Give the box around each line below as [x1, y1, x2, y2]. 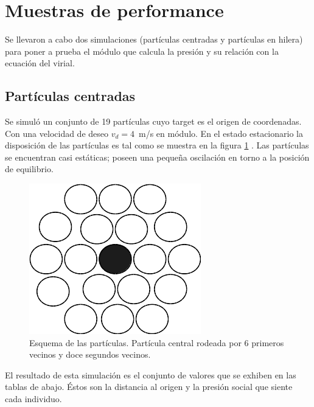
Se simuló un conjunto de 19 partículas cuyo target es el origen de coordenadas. [5, 115, 302, 128]
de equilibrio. [5, 162, 54, 175]
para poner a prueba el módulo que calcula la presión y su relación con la [5, 44, 279, 57]
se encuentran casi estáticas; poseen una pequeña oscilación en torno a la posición [5, 150, 310, 163]
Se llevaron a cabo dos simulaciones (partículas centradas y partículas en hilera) [5, 33, 303, 46]
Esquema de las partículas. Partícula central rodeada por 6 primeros [29, 336, 284, 349]
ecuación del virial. [5, 57, 75, 69]
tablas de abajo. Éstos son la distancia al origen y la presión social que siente [5, 380, 293, 393]
